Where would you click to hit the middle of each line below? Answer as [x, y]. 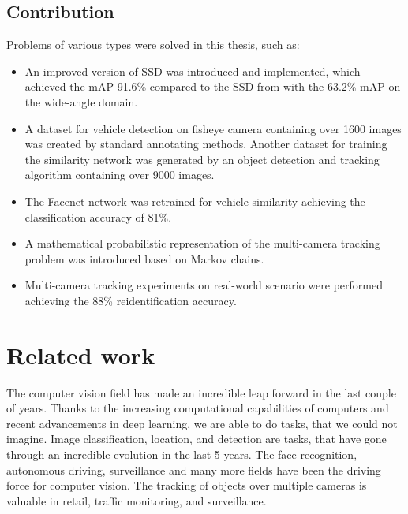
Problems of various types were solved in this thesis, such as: [153, 45]
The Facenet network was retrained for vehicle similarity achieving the [195, 201]
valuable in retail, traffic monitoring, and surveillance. [137, 500]
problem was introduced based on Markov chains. [144, 258]
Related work [81, 354]
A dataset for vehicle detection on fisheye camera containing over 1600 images [213, 128]
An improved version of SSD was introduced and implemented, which [193, 71]
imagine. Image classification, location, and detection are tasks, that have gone [197, 439]
